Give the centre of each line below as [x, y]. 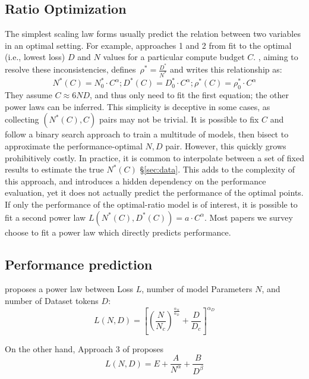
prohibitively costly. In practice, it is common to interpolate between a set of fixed [154, 157]
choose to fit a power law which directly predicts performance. [118, 232]
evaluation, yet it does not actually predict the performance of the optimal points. [154, 192]
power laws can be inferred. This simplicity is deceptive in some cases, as [138, 106]
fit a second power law [45, 217]
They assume [29, 95]
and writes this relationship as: [226, 69]
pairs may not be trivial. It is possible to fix [179, 119]
